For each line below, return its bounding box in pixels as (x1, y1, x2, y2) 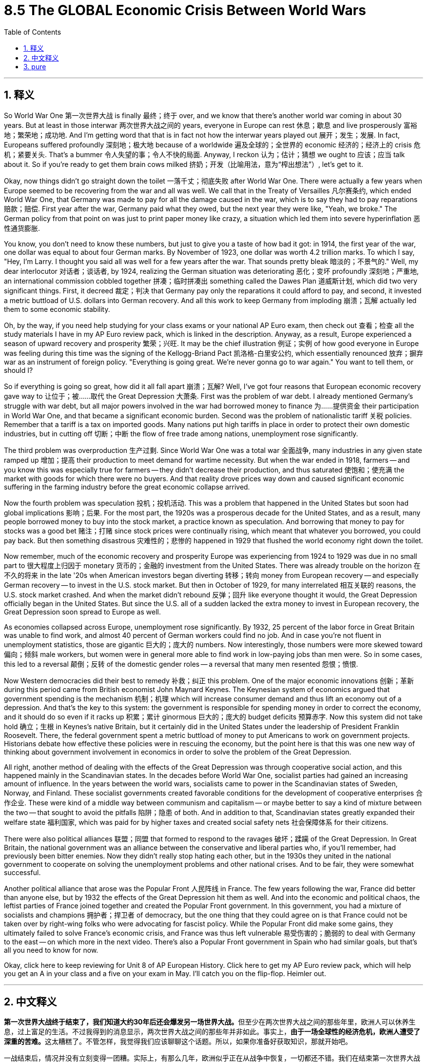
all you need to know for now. (4, 945, 98, 954)
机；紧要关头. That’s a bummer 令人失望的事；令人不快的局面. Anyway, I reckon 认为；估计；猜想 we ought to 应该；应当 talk (4, 150, 405, 159)
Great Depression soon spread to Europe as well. (4, 607, 161, 616)
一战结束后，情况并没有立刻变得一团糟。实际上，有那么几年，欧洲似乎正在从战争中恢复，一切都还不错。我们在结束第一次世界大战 (4, 1054, 420, 1063)
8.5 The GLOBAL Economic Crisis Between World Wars (4, 2, 366, 19)
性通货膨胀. (4, 224, 40, 232)
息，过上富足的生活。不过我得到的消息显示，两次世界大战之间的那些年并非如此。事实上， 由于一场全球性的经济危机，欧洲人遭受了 (4, 1027, 420, 1036)
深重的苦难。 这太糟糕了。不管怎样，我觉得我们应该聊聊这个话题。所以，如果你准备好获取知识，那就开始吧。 (4, 1037, 352, 1046)
